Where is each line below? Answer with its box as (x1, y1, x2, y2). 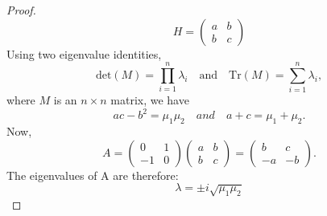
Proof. (6, 2, 36, 18)
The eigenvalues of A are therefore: (6, 166, 179, 183)
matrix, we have (110, 92, 189, 108)
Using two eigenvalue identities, (6, 45, 162, 62)
